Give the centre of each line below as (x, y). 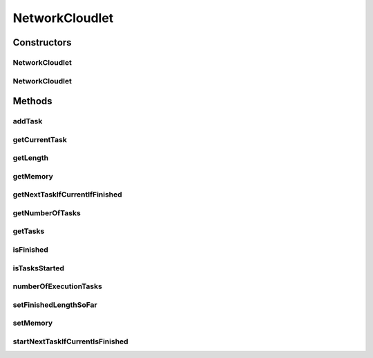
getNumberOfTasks (47, 212)
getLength (30, 158)
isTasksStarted (39, 268)
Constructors (42, 42)
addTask (28, 121)
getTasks (29, 231)
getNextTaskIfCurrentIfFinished (67, 195)
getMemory (33, 176)
